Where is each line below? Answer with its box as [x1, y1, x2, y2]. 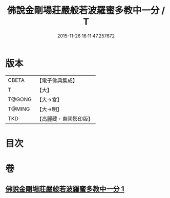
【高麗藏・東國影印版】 [36, 115, 93, 122]
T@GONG [8, 96, 32, 103]
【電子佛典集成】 [36, 77, 78, 84]
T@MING [8, 105, 30, 113]
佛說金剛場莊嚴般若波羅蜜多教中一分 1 [5, 185, 124, 193]
